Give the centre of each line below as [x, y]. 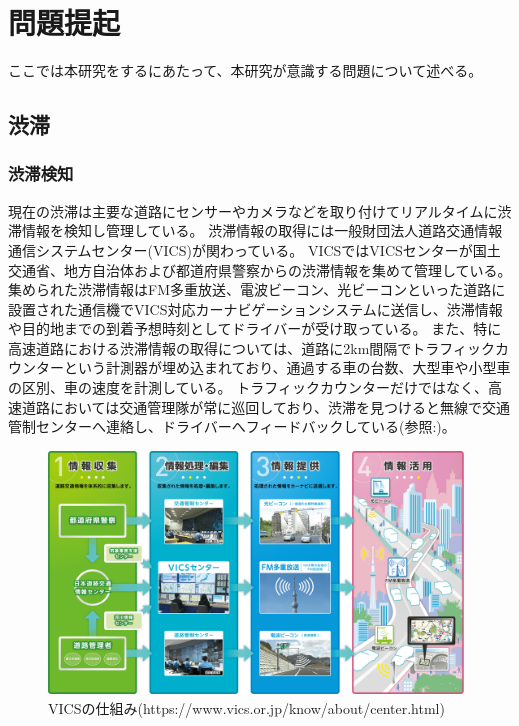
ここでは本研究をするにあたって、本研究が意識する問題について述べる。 [245, 70]
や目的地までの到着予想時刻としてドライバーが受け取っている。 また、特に [255, 328]
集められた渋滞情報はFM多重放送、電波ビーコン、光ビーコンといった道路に [257, 289]
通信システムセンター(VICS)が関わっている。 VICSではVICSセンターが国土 [254, 249]
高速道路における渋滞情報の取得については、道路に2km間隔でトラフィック [252, 347]
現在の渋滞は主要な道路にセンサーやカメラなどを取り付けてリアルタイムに [253, 210]
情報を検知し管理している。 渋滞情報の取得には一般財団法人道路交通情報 [262, 230]
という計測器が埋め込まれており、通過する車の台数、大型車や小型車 [287, 367]
